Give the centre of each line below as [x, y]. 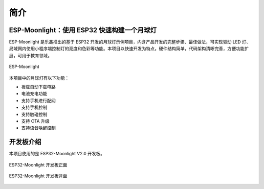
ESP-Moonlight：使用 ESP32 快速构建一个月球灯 [83, 30]
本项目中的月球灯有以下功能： [39, 78]
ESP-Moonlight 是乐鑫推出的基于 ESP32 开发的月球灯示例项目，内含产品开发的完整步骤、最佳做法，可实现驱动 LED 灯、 [130, 42]
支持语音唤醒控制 [38, 128]
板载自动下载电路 [38, 87]
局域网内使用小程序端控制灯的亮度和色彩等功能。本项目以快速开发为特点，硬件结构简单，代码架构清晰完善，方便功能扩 [129, 48]
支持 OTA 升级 [35, 121]
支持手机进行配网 [38, 100]
